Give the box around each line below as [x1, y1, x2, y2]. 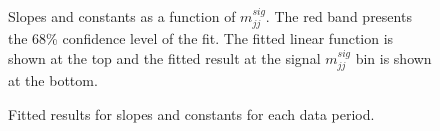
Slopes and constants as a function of [8, 6, 236, 26]
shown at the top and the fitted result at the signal [8, 48, 321, 69]
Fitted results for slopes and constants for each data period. [8, 104, 375, 125]
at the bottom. [8, 70, 98, 91]
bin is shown [355, 48, 432, 69]
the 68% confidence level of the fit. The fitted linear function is [8, 28, 394, 49]
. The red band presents [265, 6, 412, 26]
